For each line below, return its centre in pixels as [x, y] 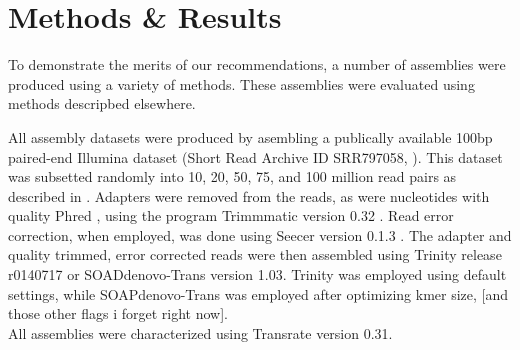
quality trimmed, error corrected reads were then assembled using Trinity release [255, 254]
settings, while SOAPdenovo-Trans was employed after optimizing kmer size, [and [258, 293]
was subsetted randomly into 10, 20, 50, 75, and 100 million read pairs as [232, 176]
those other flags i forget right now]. [118, 313]
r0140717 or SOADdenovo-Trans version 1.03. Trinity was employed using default [257, 274]
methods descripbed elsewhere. [102, 103]
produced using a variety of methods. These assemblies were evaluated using [241, 83]
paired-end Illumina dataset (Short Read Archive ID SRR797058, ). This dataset [255, 156]
